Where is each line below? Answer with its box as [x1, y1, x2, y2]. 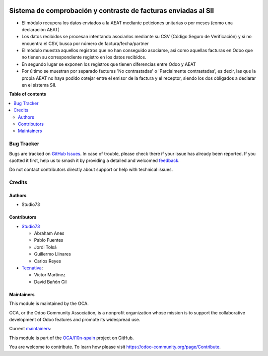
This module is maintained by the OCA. [9, 301, 89, 306]
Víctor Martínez [34, 272, 66, 278]
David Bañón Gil [34, 279, 67, 285]
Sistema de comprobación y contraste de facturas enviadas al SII [9, 6, 214, 15]
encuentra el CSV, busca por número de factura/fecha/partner [21, 40, 149, 47]
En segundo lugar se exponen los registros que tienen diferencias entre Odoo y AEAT [21, 61, 196, 67]
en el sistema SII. [21, 82, 57, 88]
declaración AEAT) [21, 26, 60, 32]
